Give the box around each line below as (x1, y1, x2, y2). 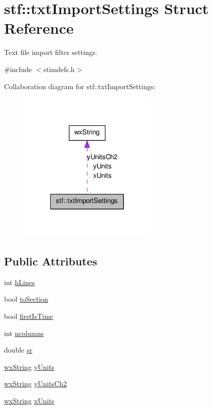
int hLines (4, 277, 35, 287)
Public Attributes (4, 253, 97, 269)
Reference (4, 18, 74, 38)
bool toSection (4, 294, 48, 304)
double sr (4, 345, 33, 355)
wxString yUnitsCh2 (4, 378, 67, 389)
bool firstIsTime (4, 311, 53, 321)
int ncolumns (4, 327, 44, 338)
